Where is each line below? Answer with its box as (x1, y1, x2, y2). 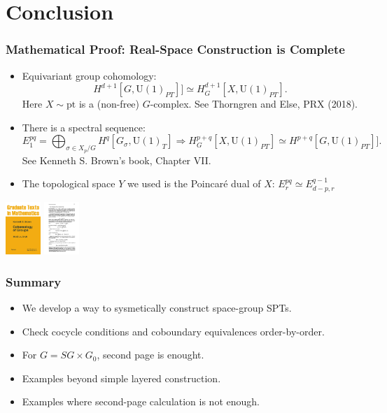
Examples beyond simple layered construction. (22, 370, 221, 385)
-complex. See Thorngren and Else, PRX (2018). (150, 96, 358, 111)
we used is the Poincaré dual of (127, 176, 261, 191)
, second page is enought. (97, 347, 204, 362)
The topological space (22, 176, 115, 191)
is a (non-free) (78, 96, 140, 111)
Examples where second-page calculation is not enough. (22, 394, 260, 409)
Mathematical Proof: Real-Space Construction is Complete (6, 41, 345, 58)
